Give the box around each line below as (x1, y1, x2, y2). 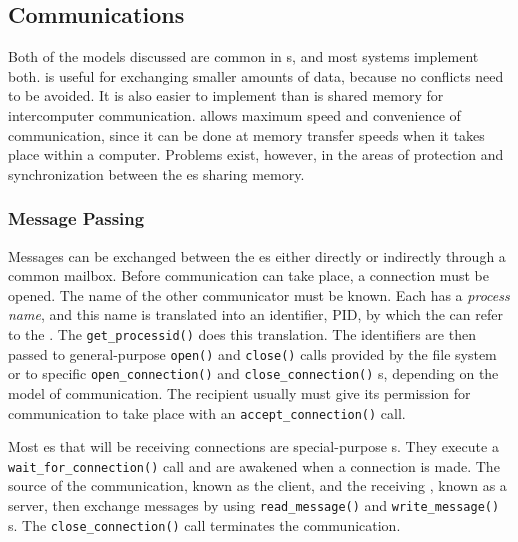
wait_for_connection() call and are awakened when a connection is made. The (8, 455, 500, 476)
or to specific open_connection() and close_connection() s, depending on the (8, 363, 499, 384)
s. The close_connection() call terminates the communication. (8, 514, 401, 535)
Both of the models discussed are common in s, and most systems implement (8, 46, 479, 67)
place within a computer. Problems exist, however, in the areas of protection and (8, 144, 504, 165)
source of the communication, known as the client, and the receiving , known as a (8, 475, 507, 496)
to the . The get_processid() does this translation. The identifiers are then (8, 323, 476, 344)
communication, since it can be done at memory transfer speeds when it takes (8, 124, 485, 145)
